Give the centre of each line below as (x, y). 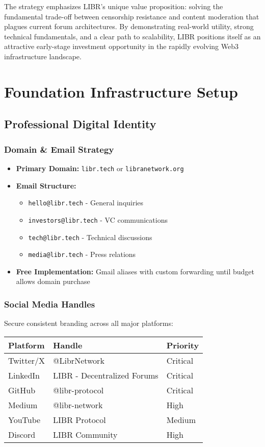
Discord (22, 434)
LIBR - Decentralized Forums (106, 375)
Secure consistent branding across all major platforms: (89, 323)
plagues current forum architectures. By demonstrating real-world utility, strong (129, 26)
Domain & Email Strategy (59, 149)
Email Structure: (46, 185)
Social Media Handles (50, 304)
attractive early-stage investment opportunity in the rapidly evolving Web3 (122, 46)
